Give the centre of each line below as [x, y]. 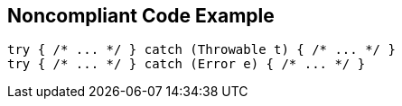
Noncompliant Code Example [141, 16]
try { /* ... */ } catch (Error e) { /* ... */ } [187, 64]
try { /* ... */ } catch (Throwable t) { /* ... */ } [201, 50]
